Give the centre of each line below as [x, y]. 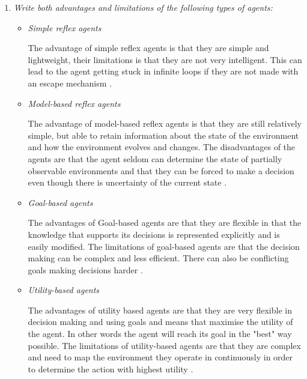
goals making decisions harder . [85, 269]
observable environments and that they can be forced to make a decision [161, 170]
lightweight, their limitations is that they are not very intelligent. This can [165, 59]
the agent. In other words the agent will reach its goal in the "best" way [160, 334]
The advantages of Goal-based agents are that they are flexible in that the [165, 223]
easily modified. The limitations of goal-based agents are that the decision [164, 246]
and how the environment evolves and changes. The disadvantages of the [162, 147]
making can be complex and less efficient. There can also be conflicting [158, 258]
